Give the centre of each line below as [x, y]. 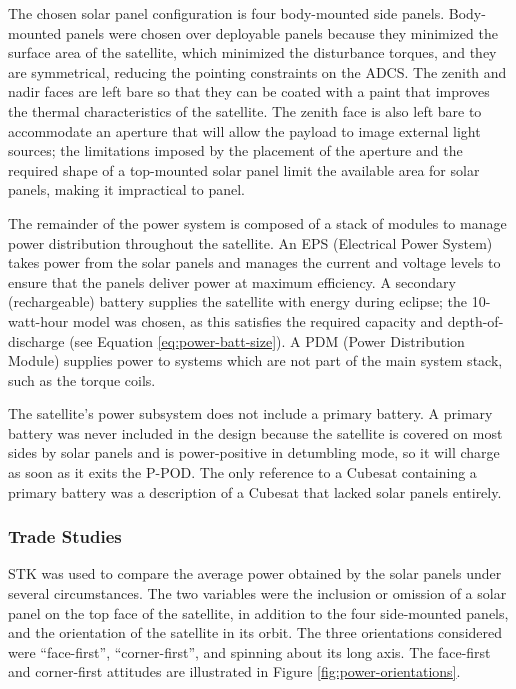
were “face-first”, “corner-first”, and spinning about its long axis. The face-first [249, 651]
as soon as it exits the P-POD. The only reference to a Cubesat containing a [242, 472]
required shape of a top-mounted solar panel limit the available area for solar [244, 169]
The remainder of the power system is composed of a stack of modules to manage [257, 222]
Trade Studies [65, 536]
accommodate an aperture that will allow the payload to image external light [244, 130]
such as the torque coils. [82, 379]
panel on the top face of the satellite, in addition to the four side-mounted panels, [258, 612]
